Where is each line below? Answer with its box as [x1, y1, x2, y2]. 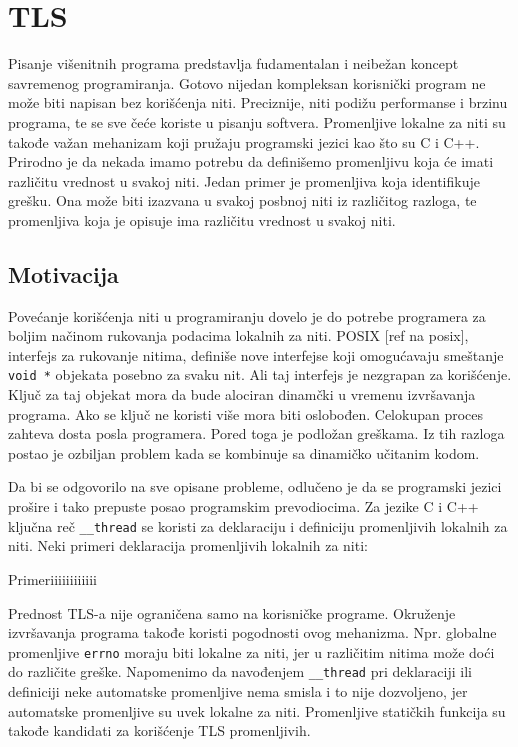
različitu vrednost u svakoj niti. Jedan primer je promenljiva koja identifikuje [8, 170, 480, 191]
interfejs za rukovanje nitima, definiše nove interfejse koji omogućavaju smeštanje [8, 344, 504, 365]
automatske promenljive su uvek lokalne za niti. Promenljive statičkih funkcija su [8, 700, 506, 721]
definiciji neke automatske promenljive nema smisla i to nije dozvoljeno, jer [8, 681, 468, 702]
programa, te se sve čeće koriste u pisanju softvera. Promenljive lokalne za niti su [8, 111, 506, 132]
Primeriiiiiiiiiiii [8, 568, 97, 589]
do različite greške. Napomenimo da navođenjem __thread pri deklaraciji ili [8, 661, 472, 682]
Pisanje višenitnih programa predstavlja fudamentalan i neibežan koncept [8, 53, 459, 74]
